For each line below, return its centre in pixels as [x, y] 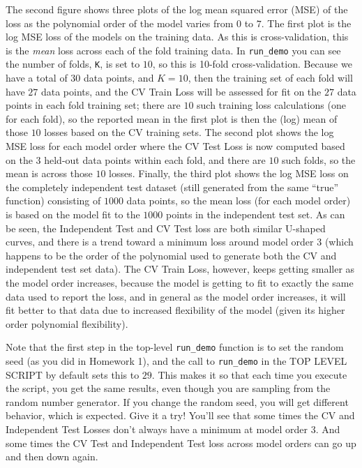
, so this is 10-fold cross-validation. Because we [252, 64]
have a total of [37, 78]
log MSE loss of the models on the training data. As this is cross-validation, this [177, 37]
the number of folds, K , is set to [73, 64]
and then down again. [52, 456]
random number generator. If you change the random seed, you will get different [177, 401]
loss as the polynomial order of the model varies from [120, 23]
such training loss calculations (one [271, 105]
